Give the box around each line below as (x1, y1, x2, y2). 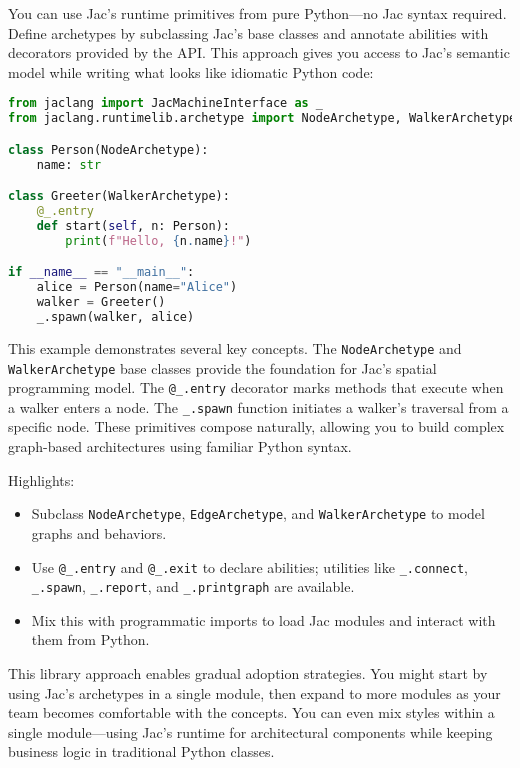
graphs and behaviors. (31, 522, 167, 543)
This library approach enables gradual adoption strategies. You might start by (8, 663, 488, 683)
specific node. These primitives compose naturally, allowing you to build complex (8, 416, 505, 437)
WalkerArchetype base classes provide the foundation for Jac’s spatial (8, 357, 437, 378)
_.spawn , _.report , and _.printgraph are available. (31, 576, 355, 597)
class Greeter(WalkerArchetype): (8, 189, 230, 204)
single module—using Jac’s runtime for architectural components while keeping (8, 721, 493, 742)
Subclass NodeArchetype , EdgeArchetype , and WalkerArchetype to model (31, 503, 485, 524)
